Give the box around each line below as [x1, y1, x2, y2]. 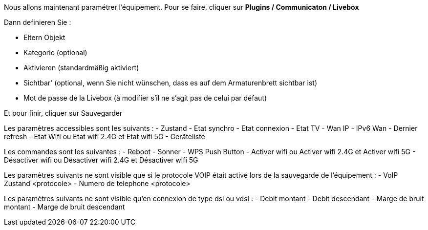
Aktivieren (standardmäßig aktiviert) [23, 63, 139, 72]
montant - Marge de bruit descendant [4, 203, 125, 211]
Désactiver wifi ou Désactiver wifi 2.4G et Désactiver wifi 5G [4, 156, 198, 164]
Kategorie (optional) [23, 48, 87, 57]
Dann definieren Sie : [4, 18, 71, 26]
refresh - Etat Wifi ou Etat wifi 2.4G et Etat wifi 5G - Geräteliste [4, 132, 205, 141]
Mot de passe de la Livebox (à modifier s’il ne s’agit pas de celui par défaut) [23, 94, 267, 102]
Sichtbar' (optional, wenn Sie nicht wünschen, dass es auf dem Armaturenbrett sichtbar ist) [23, 79, 318, 87]
